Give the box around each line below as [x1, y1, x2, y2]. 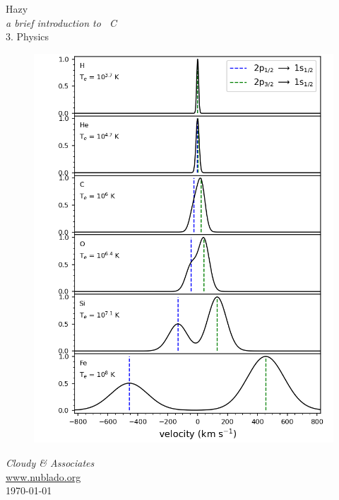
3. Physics [6, 29, 49, 44]
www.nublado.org [6, 469, 81, 484]
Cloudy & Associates [6, 455, 95, 470]
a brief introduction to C [6, 15, 117, 30]
